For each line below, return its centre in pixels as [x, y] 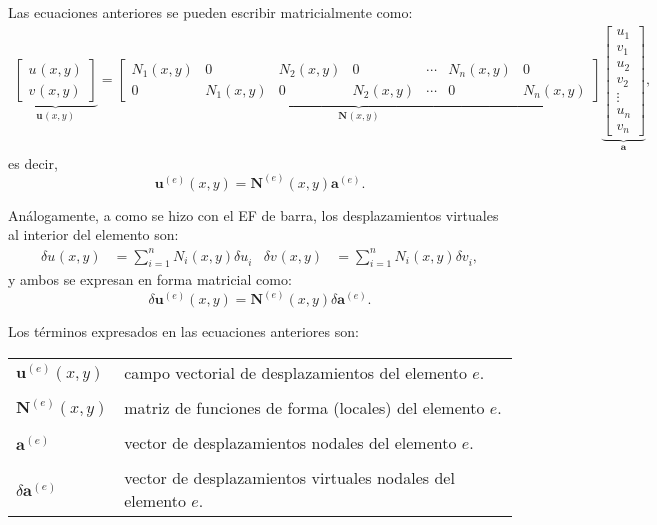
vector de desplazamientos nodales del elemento [290, 442]
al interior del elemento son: [93, 234]
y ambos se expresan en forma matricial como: [150, 279]
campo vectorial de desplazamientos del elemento [296, 372]
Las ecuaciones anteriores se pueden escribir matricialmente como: [210, 12]
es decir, [33, 162]
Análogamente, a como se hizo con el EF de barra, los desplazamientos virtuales [253, 214]
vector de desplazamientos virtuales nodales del [289, 477]
